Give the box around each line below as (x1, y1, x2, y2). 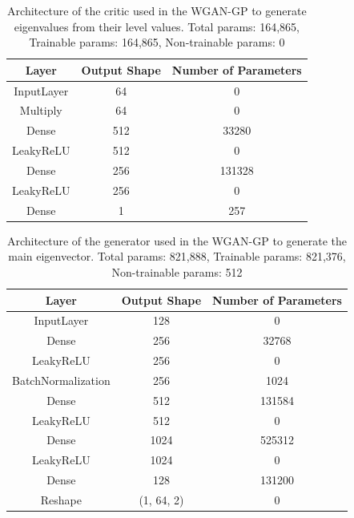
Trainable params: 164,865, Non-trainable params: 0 (29, 34, 285, 51)
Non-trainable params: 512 (111, 263, 243, 280)
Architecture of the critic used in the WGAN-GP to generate (7, 2, 307, 18)
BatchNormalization (12, 371, 111, 388)
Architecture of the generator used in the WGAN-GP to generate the (6, 232, 348, 249)
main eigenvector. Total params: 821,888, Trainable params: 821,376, (8, 248, 346, 265)
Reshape (40, 492, 82, 508)
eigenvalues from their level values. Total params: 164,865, (14, 18, 300, 34)
